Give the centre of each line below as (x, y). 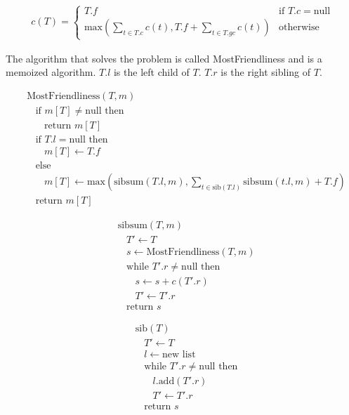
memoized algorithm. (51, 72)
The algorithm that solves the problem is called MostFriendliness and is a (164, 58)
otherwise (299, 28)
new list (179, 355)
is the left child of (151, 72)
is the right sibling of (266, 72)
